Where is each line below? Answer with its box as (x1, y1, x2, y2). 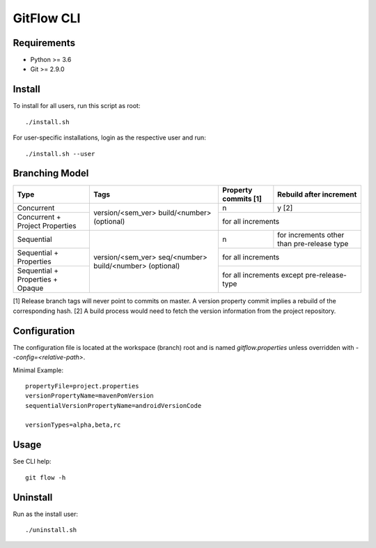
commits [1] (222, 194, 263, 204)
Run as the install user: (13, 510, 79, 518)
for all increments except (222, 271, 304, 280)
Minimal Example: (13, 366, 64, 374)
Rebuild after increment (277, 190, 357, 199)
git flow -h (25, 473, 66, 481)
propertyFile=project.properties (25, 382, 139, 390)
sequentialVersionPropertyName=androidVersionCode (25, 402, 202, 409)
